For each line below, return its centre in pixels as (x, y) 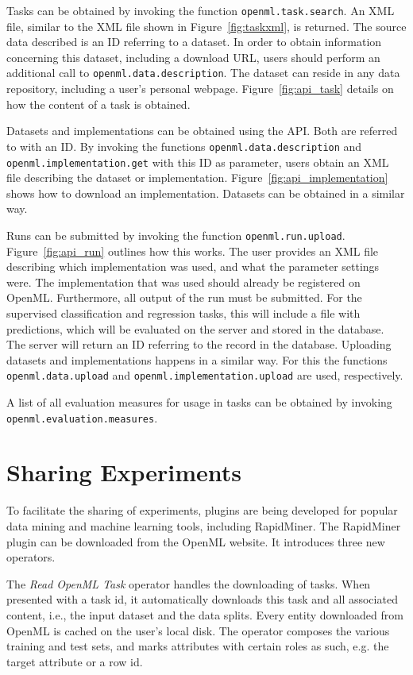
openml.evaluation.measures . (82, 417)
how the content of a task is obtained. (98, 104)
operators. (31, 557)
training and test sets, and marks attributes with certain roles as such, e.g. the (198, 646)
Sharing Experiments (124, 472)
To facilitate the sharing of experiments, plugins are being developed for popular (202, 510)
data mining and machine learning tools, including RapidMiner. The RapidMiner (204, 526)
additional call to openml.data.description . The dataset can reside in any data (203, 73)
